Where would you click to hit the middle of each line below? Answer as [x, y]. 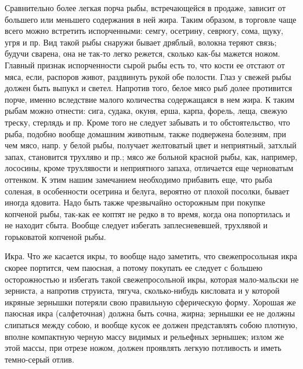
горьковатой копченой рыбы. [55, 236]
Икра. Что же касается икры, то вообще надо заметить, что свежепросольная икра [151, 256]
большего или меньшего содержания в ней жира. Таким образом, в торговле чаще [151, 19]
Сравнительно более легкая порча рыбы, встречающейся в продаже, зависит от [145, 8]
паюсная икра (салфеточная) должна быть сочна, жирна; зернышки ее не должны [150, 313]
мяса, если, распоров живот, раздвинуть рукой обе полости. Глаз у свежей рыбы [148, 76]
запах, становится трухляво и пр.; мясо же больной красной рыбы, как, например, [151, 156]
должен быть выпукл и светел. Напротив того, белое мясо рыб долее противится [149, 88]
